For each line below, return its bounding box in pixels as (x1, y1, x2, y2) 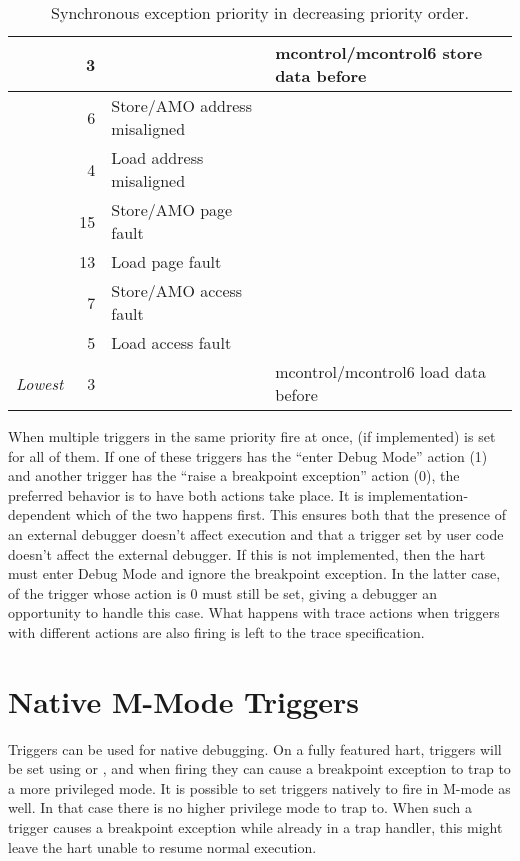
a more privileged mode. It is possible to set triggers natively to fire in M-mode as (8, 777, 511, 798)
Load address (111, 146, 204, 169)
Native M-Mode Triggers (8, 680, 359, 721)
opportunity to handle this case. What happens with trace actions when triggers (8, 602, 500, 623)
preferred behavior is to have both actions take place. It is (8, 484, 364, 505)
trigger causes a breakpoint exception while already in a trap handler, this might (8, 817, 503, 838)
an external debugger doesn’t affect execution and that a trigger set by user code (8, 523, 504, 544)
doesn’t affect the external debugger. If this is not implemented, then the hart (8, 543, 486, 564)
